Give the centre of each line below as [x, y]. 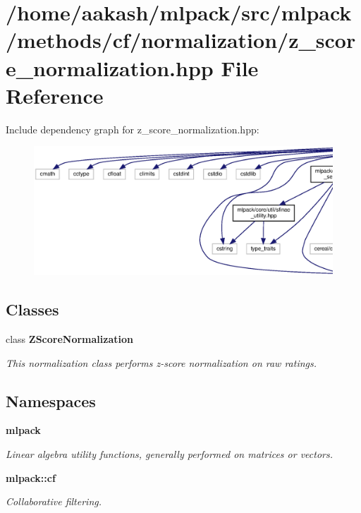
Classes [32, 309]
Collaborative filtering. [54, 501]
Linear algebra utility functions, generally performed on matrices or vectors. [170, 454]
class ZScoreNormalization [69, 339]
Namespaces [51, 400]
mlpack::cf [31, 477]
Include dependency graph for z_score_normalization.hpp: [133, 129]
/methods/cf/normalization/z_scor [181, 40]
